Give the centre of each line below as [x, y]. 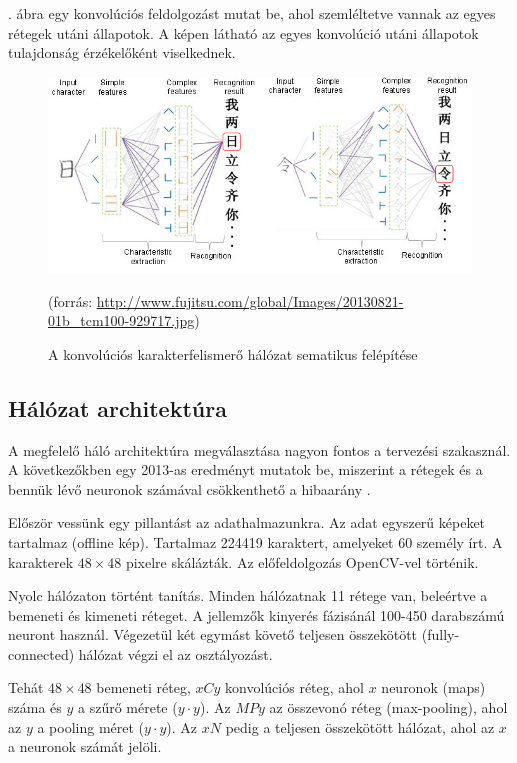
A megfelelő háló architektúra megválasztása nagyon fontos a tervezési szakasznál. [259, 449]
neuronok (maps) [433, 687]
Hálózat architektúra [117, 407]
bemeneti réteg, [143, 687]
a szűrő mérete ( [127, 707]
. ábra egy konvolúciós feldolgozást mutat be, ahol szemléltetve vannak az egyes [252, 13]
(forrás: [70, 300]
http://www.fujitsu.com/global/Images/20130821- [250, 300]
